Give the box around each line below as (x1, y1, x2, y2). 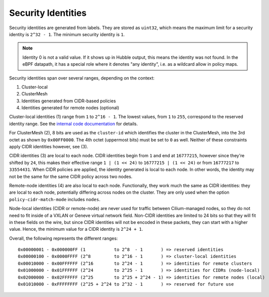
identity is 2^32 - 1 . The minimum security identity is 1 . (9, 31, 125, 37)
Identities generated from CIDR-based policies (21, 98, 116, 104)
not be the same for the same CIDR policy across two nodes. (9, 173, 133, 179)
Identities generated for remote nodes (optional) (21, 105, 119, 111)
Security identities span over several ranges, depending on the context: (9, 75, 155, 81)
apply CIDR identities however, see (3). (9, 144, 88, 150)
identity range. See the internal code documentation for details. (9, 121, 138, 127)
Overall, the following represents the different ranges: (9, 235, 118, 241)
